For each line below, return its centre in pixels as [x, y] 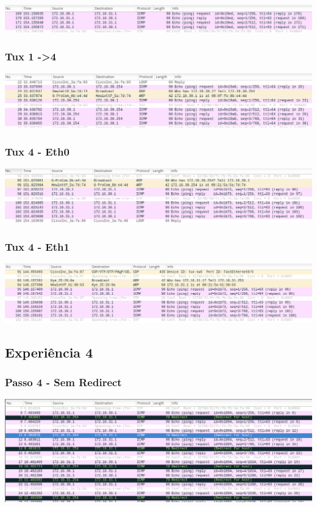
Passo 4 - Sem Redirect [63, 382]
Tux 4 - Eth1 [37, 246]
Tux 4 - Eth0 [37, 151]
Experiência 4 [49, 352]
